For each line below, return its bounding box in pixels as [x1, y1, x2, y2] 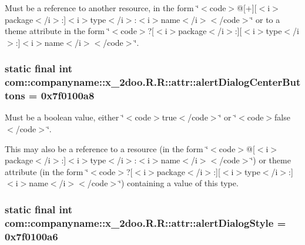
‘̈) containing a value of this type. [119, 177, 239, 189]
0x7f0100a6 [5, 229, 58, 243]
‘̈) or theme [250, 154, 291, 166]
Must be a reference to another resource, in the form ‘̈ [5, 2, 199, 14]
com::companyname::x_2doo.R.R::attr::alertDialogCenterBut [5, 75, 301, 89]
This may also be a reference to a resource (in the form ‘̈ [5, 142, 209, 155]
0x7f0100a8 [41, 88, 95, 103]
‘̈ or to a [250, 13, 280, 25]
